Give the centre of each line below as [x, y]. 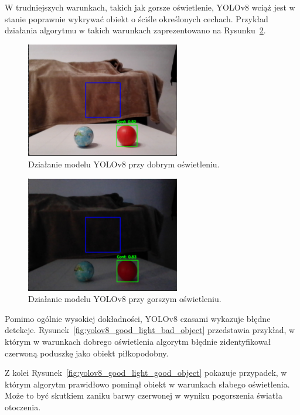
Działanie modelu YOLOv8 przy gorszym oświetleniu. [125, 299]
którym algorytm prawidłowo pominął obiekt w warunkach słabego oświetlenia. [147, 384]
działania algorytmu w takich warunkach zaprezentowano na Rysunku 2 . [135, 30]
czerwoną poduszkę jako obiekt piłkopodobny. [87, 353]
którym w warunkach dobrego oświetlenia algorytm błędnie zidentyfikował [138, 341]
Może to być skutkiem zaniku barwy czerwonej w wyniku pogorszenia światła [144, 395]
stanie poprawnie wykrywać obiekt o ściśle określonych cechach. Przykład [137, 18]
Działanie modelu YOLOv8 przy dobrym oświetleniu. [124, 164]
